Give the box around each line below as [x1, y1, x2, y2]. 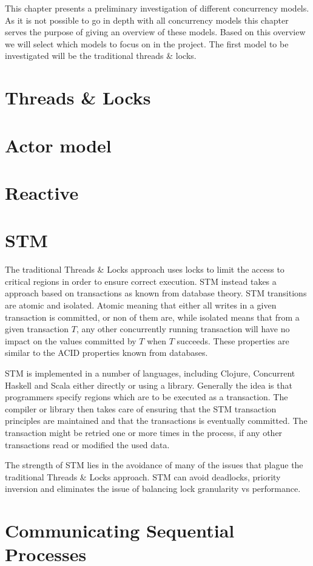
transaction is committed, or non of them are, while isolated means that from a [5, 310, 300, 323]
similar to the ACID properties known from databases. [5, 346, 208, 359]
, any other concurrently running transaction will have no [76, 322, 290, 335]
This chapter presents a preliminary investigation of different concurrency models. [5, 2, 309, 14]
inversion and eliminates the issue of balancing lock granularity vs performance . [5, 482, 301, 495]
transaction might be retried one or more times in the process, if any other [5, 426, 283, 438]
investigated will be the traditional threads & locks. [5, 49, 197, 62]
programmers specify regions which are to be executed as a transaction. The [5, 390, 288, 403]
